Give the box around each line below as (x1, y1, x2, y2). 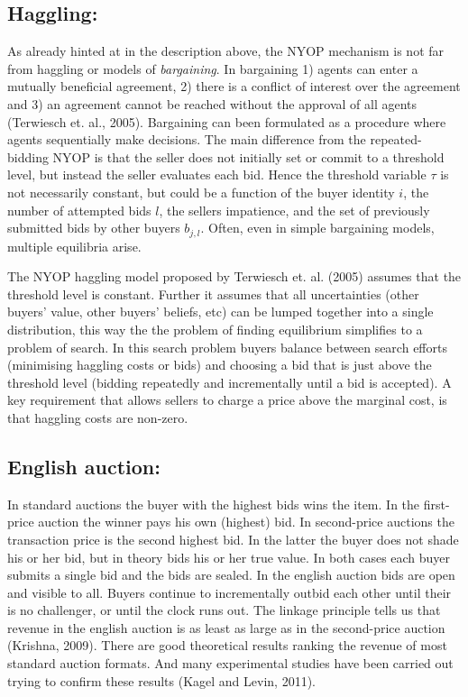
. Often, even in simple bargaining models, (200, 218, 435, 237)
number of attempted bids (7, 200, 151, 219)
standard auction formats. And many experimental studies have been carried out (7, 654, 454, 673)
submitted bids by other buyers (7, 218, 180, 237)
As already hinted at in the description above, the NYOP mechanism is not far (7, 41, 445, 60)
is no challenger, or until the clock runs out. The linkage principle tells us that (7, 601, 441, 619)
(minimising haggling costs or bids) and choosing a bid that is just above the (7, 355, 432, 374)
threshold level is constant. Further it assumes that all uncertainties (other (7, 284, 419, 303)
